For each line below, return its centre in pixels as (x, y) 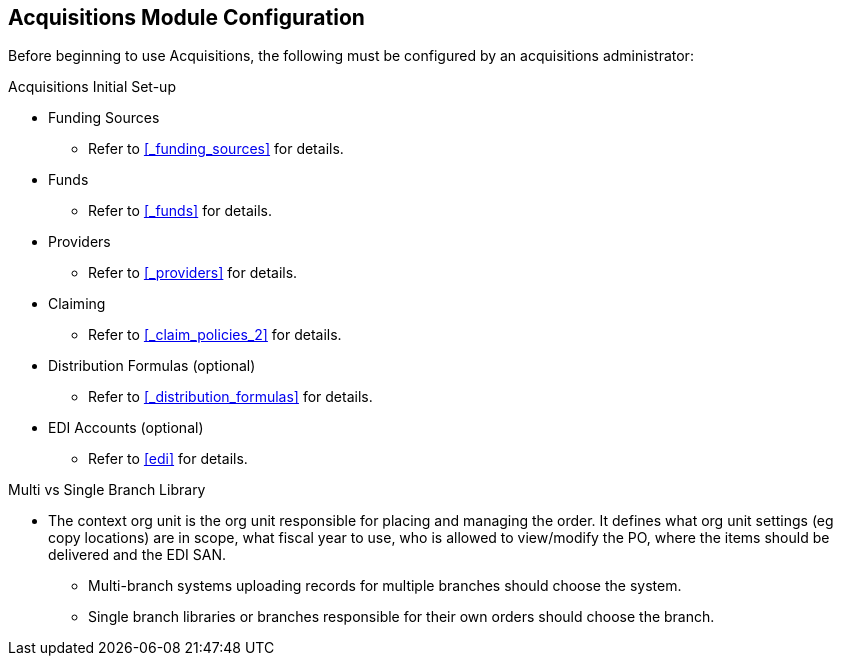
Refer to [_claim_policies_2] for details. (215, 335)
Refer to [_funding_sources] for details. (216, 149)
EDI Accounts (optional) (126, 428)
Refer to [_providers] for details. (193, 273)
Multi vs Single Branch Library (107, 490)
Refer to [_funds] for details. (180, 211)
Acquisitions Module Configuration (186, 17)
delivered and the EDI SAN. (137, 555)
